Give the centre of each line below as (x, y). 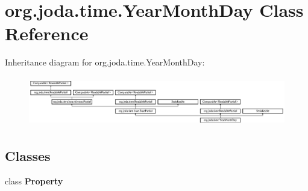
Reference (47, 33)
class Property (34, 181)
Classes (28, 156)
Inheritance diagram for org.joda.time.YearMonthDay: (105, 62)
